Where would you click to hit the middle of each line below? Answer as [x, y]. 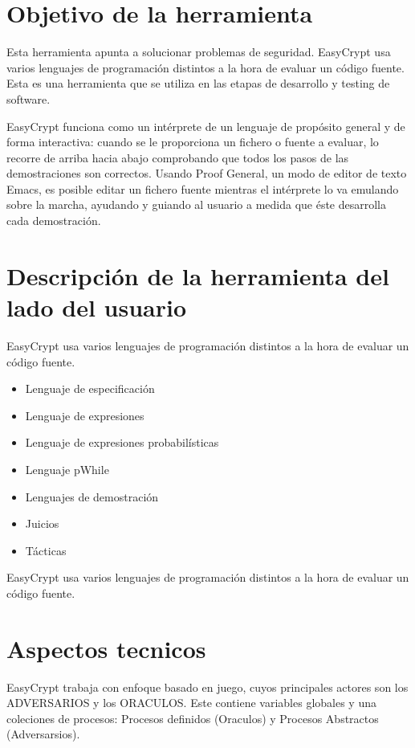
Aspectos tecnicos [106, 648]
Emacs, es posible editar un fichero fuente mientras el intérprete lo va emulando [203, 188]
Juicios [42, 523]
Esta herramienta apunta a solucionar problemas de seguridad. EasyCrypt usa [199, 52]
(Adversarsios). [43, 734]
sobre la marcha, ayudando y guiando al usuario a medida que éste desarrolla [197, 204]
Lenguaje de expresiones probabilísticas [122, 442]
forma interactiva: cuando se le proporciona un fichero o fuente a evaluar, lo [193, 142]
